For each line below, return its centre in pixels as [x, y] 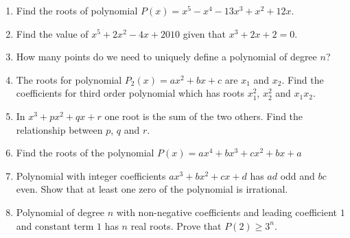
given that [204, 33]
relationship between [59, 129]
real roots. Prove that [176, 225]
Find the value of [52, 33]
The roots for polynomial [69, 79]
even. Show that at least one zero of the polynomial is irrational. [152, 189]
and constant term [55, 225]
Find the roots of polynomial [77, 10]
